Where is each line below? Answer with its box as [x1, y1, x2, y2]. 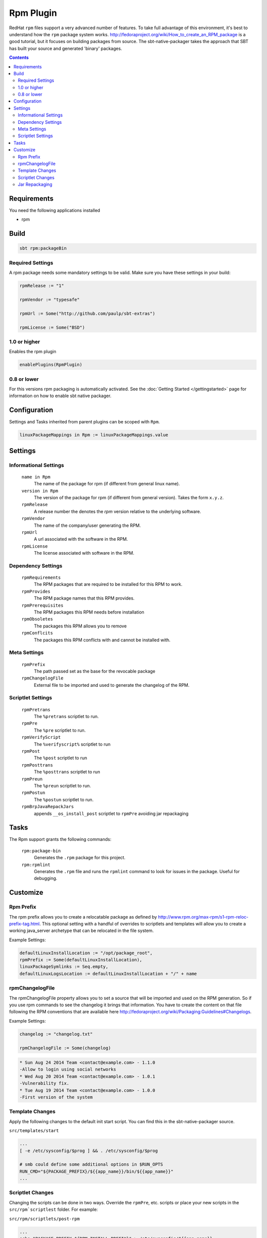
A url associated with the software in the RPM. [34, 536, 128, 542]
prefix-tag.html [9, 921, 40, 927]
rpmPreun [21, 776, 43, 782]
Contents [9, 54, 29, 60]
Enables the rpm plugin [9, 349, 56, 355]
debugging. [34, 876, 58, 881]
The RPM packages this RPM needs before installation [34, 609, 144, 615]
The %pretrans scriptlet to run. [34, 714, 99, 720]
